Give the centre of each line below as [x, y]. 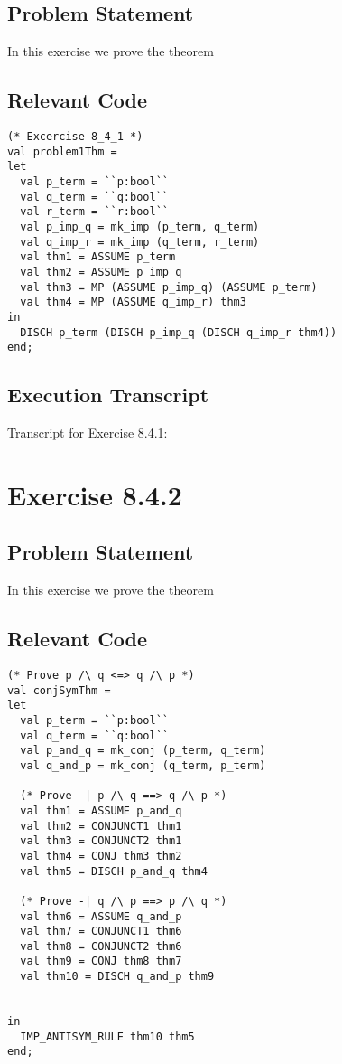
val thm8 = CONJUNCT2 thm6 [101, 946]
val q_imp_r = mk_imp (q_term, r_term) [140, 242]
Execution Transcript [108, 395]
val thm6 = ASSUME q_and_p [101, 916]
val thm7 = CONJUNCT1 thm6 [101, 932]
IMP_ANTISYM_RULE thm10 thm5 [107, 1036]
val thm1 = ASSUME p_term [98, 257]
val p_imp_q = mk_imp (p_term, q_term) [140, 226]
